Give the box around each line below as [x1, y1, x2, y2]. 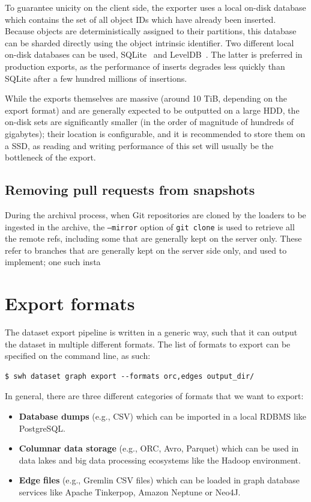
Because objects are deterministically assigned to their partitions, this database [5, 25, 297, 37]
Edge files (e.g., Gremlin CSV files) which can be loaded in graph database [19, 474, 300, 486]
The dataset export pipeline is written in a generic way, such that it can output [5, 326, 298, 338]
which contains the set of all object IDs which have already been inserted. [5, 13, 276, 25]
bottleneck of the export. [5, 151, 96, 164]
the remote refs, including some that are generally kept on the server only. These [5, 232, 302, 245]
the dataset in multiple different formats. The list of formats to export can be [5, 337, 291, 350]
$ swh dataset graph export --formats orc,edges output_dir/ [5, 372, 255, 381]
